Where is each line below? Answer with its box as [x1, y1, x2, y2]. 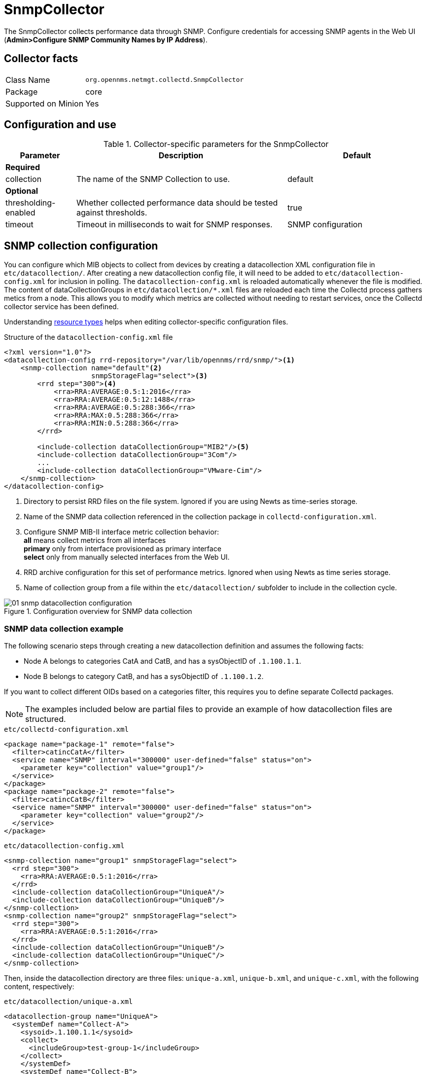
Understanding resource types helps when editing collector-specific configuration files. [4, 318, 288, 326]
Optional [5, 186, 38, 196]
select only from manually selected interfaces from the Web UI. [24, 553, 230, 562]
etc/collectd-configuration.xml [4, 725, 129, 734]
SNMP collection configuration [4, 239, 158, 252]
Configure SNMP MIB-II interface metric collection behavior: [24, 528, 219, 537]
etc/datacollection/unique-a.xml [4, 998, 133, 1006]
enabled [5, 208, 35, 218]
